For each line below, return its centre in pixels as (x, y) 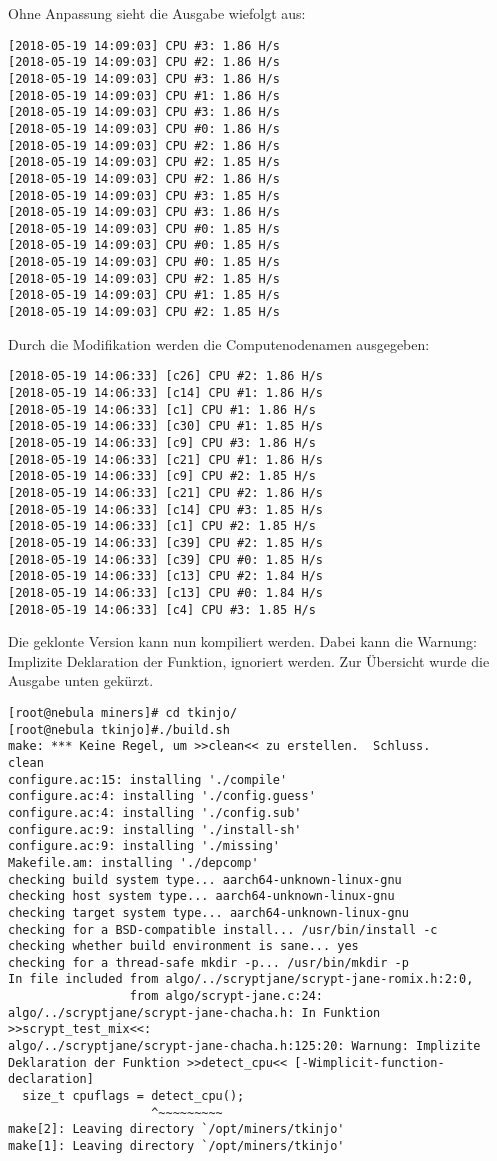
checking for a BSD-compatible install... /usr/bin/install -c (223, 929)
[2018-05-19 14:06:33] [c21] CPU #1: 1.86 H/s (165, 459)
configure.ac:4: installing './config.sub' (155, 812)
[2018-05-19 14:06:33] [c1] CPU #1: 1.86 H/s (162, 409)
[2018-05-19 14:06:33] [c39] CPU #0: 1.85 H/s (165, 559)
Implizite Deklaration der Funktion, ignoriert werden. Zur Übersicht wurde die (249, 660)
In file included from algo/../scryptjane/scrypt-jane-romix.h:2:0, (241, 979)
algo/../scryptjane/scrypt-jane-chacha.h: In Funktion (194, 1012)
